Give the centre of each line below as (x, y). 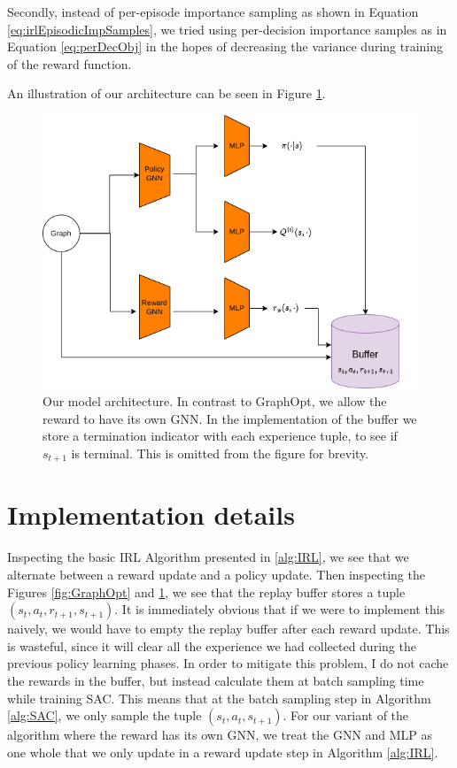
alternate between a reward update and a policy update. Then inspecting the (216, 574)
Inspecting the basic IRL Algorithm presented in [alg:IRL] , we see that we (208, 557)
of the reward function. (70, 63)
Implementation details (151, 515)
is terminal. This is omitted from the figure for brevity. (220, 453)
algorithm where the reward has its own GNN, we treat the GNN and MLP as (220, 735)
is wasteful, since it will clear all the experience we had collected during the (212, 645)
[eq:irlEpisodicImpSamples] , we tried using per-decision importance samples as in (227, 29)
